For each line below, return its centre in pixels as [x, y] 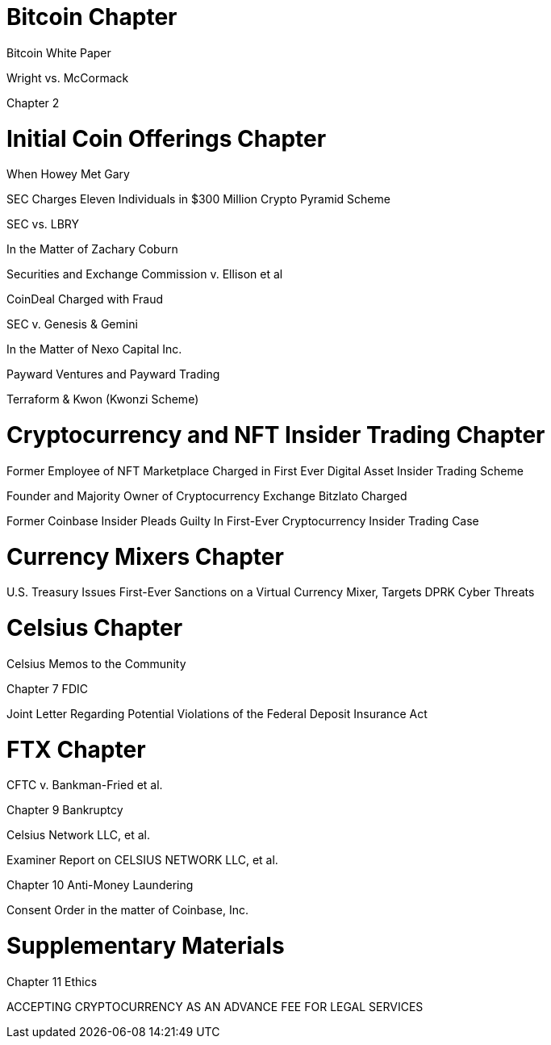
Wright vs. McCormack [68, 77]
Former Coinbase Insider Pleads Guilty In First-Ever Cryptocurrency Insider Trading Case [243, 520]
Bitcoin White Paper [59, 52]
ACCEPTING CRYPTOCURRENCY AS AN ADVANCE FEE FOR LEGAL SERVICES [215, 1006]
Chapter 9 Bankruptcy [65, 810]
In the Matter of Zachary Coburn [92, 249]
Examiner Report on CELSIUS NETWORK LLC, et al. [142, 860]
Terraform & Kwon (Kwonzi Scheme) [103, 399]
